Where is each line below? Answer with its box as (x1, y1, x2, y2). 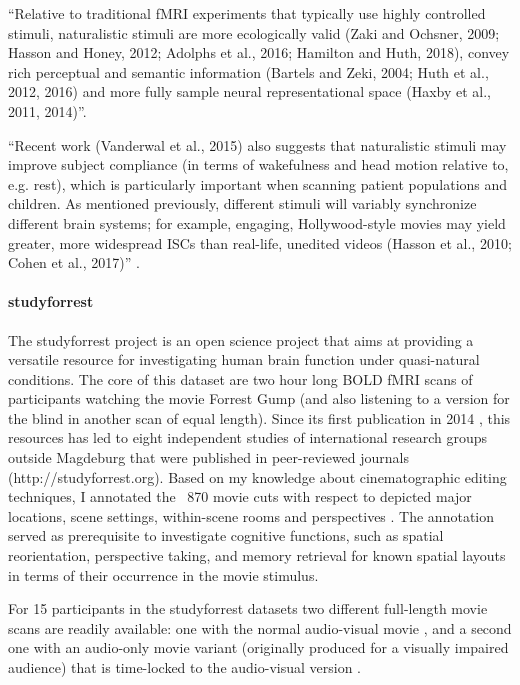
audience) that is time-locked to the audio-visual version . (8, 657, 361, 678)
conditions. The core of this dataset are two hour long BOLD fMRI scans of (8, 368, 473, 389)
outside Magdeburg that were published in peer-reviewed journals (8, 447, 410, 468)
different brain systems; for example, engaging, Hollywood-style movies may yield (8, 212, 506, 233)
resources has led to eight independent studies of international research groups (8, 427, 488, 448)
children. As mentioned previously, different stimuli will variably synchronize (8, 193, 477, 214)
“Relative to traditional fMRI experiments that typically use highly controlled (8, 3, 486, 23)
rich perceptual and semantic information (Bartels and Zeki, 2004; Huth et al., (8, 61, 489, 82)
